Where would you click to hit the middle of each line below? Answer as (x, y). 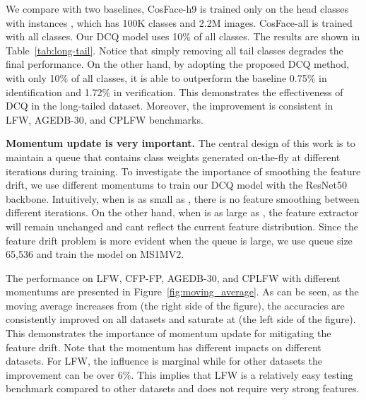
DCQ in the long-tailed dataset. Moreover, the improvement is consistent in (170, 106)
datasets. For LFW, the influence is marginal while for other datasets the (164, 361)
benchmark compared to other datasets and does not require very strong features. (183, 388)
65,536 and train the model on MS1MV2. (95, 254)
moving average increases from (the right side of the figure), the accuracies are (175, 305)
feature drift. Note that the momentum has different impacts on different (164, 347)
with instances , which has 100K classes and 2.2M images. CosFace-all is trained (179, 22)
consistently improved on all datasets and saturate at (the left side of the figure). (181, 319)
